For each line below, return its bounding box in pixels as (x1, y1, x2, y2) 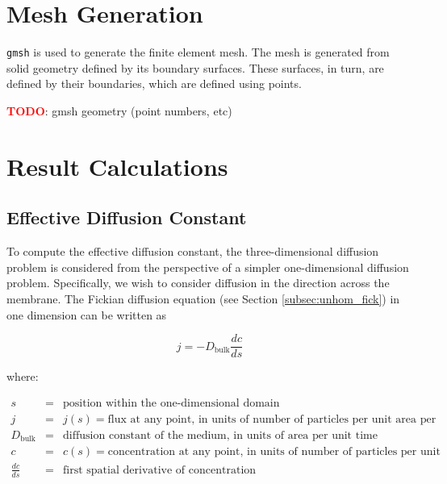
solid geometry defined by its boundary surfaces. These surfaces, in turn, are (6, 59, 384, 76)
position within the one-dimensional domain (63, 397, 280, 409)
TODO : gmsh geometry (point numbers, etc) (6, 102, 232, 119)
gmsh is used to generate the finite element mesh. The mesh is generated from (6, 44, 390, 60)
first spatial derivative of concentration (63, 464, 257, 476)
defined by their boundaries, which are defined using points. (6, 75, 302, 92)
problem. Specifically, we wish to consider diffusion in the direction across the (6, 274, 390, 291)
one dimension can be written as (6, 306, 167, 323)
